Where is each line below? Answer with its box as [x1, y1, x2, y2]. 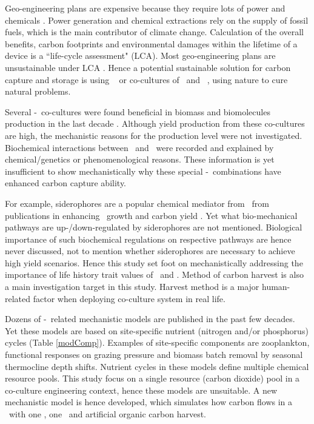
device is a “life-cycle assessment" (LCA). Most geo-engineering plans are [5, 49, 276, 62]
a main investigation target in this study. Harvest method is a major [5, 280, 259, 293]
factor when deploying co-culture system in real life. [33, 292, 225, 305]
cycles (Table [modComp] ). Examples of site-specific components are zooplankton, [5, 336, 310, 349]
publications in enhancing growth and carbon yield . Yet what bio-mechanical [5, 209, 298, 221]
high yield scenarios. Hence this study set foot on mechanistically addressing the [5, 256, 303, 269]
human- [262, 280, 290, 293]
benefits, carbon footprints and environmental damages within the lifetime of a [5, 37, 298, 50]
